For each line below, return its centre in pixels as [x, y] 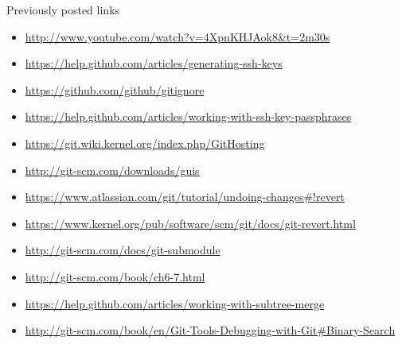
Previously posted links [63, 10]
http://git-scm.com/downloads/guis [112, 170]
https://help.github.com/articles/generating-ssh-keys [154, 63]
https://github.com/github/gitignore [115, 89]
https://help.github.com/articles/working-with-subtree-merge [175, 303]
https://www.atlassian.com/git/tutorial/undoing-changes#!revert [185, 197]
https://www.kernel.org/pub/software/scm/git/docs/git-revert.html [190, 223]
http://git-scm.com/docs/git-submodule [123, 250]
